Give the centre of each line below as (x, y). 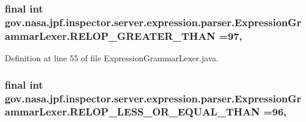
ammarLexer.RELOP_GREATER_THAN (110, 35)
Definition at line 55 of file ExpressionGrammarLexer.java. (112, 58)
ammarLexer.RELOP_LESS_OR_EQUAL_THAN (132, 112)
